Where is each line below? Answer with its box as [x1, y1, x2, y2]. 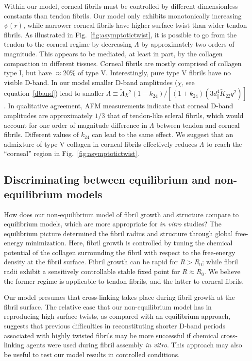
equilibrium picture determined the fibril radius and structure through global [4, 228, 233, 238]
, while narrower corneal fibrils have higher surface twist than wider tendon [23, 20, 247, 30]
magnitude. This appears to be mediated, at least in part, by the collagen [4, 48, 223, 58]
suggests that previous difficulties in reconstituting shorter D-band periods [4, 321, 226, 331]
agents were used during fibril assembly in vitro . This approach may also [26, 340, 242, 350]
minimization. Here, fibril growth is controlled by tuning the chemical [25, 238, 233, 248]
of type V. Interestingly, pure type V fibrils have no [77, 68, 231, 78]
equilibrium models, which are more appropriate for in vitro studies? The [4, 219, 221, 229]
